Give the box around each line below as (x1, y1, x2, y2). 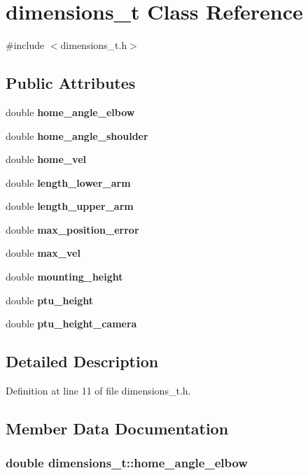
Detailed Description (6, 350, 159, 372)
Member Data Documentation (6, 418, 229, 439)
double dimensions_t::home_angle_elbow (6, 454, 248, 472)
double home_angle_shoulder (6, 128, 148, 143)
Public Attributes (6, 72, 136, 94)
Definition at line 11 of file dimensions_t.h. (6, 383, 191, 398)
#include (6, 38, 45, 52)
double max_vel (6, 246, 80, 260)
